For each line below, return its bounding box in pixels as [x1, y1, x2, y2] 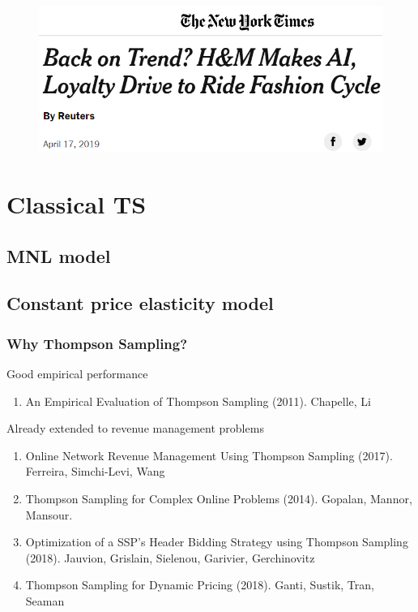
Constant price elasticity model [6, 291, 274, 316]
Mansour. [25, 506, 73, 523]
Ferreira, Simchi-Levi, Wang [25, 463, 165, 480]
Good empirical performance [6, 365, 148, 382]
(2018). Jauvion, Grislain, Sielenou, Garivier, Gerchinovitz [25, 549, 315, 566]
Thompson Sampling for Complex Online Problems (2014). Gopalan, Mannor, [25, 489, 412, 506]
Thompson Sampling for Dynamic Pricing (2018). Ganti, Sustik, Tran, [25, 576, 374, 593]
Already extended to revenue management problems [6, 420, 264, 437]
